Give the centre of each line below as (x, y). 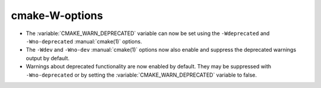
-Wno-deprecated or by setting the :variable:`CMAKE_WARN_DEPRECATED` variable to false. (141, 75)
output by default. (48, 58)
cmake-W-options (57, 15)
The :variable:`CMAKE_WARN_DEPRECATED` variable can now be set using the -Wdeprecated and (148, 33)
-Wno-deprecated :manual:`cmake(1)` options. (84, 41)
